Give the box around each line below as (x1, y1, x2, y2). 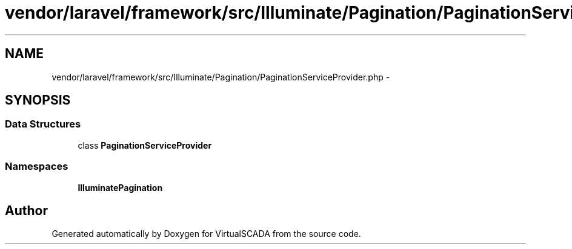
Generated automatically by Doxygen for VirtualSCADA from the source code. (52, 228, 361, 239)
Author (5, 202, 48, 218)
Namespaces (5, 160, 68, 173)
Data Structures (5, 118, 81, 131)
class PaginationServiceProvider (78, 140, 212, 150)
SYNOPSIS (5, 92, 71, 108)
